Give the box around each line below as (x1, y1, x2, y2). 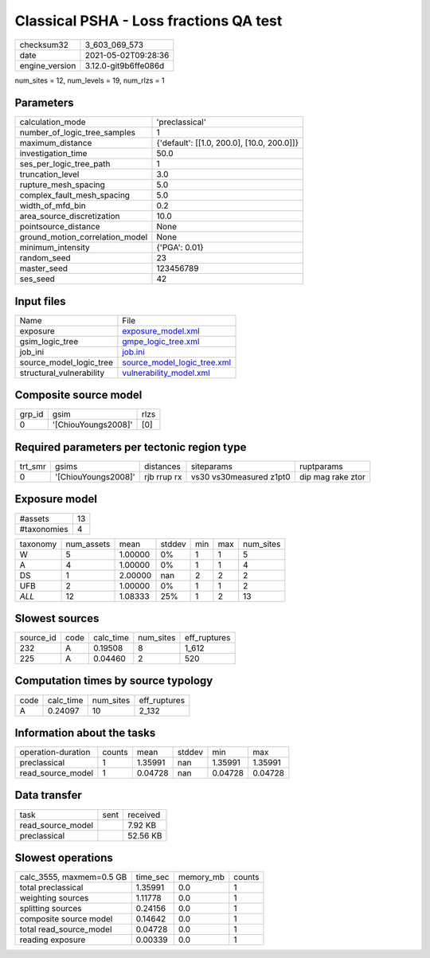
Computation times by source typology (14, 674, 213, 688)
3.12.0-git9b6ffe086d (84, 60, 165, 71)
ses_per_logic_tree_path (19, 158, 111, 170)
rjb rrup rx (143, 471, 182, 482)
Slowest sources (14, 612, 100, 625)
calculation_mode (19, 116, 87, 127)
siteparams (190, 461, 233, 471)
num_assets (65, 538, 111, 549)
